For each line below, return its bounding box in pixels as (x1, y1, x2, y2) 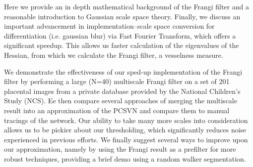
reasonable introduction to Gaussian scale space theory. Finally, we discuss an (4, 11, 241, 21)
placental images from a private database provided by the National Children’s (4, 85, 241, 96)
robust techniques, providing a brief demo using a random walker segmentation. (4, 153, 246, 164)
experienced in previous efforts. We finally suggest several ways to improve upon (4, 134, 248, 144)
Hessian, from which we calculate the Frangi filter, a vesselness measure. (4, 49, 223, 60)
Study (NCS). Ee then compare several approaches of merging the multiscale (4, 95, 237, 106)
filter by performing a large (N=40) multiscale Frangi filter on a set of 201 (4, 76, 230, 86)
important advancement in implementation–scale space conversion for (4, 21, 215, 31)
